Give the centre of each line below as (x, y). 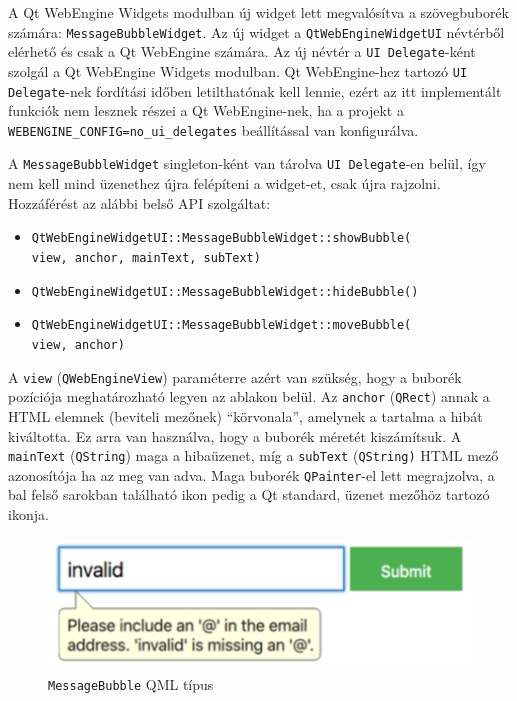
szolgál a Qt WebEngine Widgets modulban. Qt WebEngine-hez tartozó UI (238, 70)
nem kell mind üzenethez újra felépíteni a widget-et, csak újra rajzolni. (224, 183)
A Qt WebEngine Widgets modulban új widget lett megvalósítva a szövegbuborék (258, 12)
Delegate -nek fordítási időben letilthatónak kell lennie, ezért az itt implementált (255, 90)
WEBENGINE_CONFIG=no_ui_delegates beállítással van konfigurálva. (213, 129)
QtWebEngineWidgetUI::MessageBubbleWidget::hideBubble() (225, 291)
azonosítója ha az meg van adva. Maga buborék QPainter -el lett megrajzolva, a (251, 474)
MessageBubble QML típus (131, 684)
